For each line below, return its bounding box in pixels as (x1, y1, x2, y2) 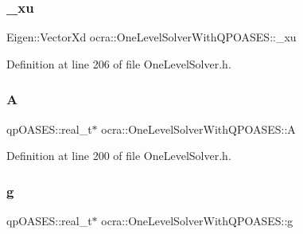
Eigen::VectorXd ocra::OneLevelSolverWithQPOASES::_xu (6, 29, 297, 45)
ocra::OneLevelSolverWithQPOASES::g (101, 213, 293, 229)
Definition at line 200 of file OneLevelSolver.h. (6, 147, 231, 164)
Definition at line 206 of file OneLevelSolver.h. (6, 55, 231, 72)
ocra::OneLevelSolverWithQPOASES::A (101, 120, 296, 137)
